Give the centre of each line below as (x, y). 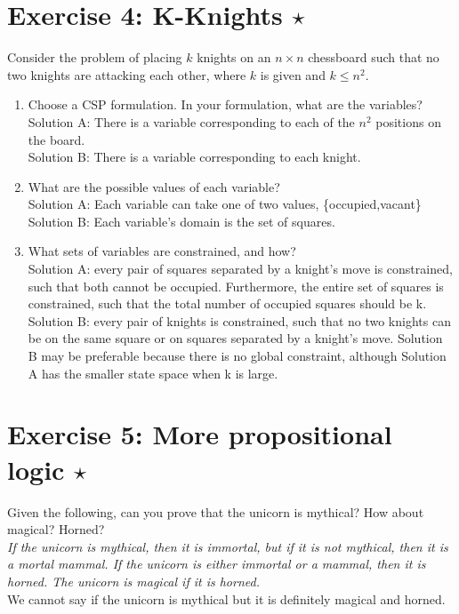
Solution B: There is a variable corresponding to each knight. (194, 157)
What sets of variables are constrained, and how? (162, 251)
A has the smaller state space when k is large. (153, 373)
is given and (293, 74)
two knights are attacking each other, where (127, 74)
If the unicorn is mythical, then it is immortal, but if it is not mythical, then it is (228, 546)
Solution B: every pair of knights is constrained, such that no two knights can (239, 320)
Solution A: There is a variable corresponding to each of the (191, 121)
